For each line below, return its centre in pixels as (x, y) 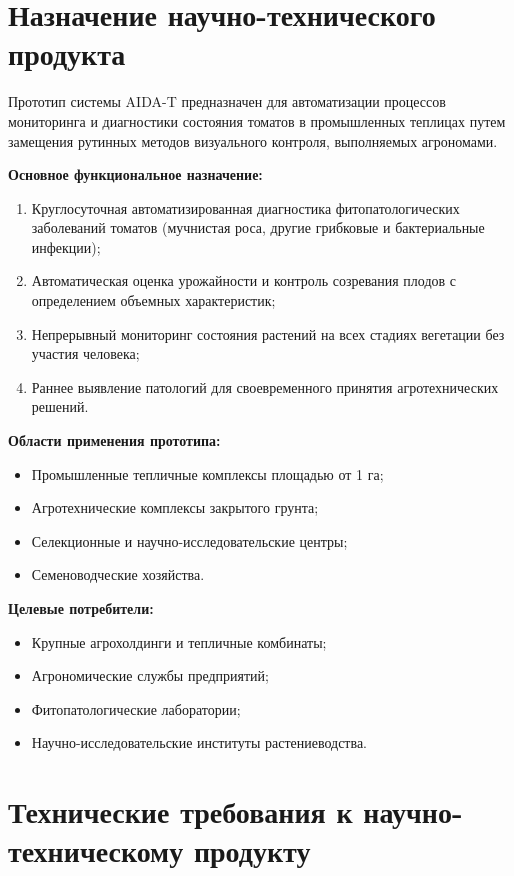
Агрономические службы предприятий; (150, 675)
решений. (60, 406)
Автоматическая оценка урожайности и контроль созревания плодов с (244, 280)
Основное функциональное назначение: (135, 174)
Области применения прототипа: (114, 440)
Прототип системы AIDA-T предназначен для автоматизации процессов (227, 101)
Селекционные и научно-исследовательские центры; (189, 540)
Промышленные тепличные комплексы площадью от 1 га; (207, 473)
